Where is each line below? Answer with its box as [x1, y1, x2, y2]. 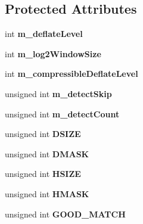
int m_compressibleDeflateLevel [5, 67, 138, 80]
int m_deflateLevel [5, 27, 83, 40]
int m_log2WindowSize [5, 47, 101, 60]
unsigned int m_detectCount [5, 107, 120, 120]
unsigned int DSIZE [5, 127, 81, 140]
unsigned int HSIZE [5, 167, 81, 180]
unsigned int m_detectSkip [5, 87, 112, 99]
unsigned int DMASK [5, 147, 89, 160]
